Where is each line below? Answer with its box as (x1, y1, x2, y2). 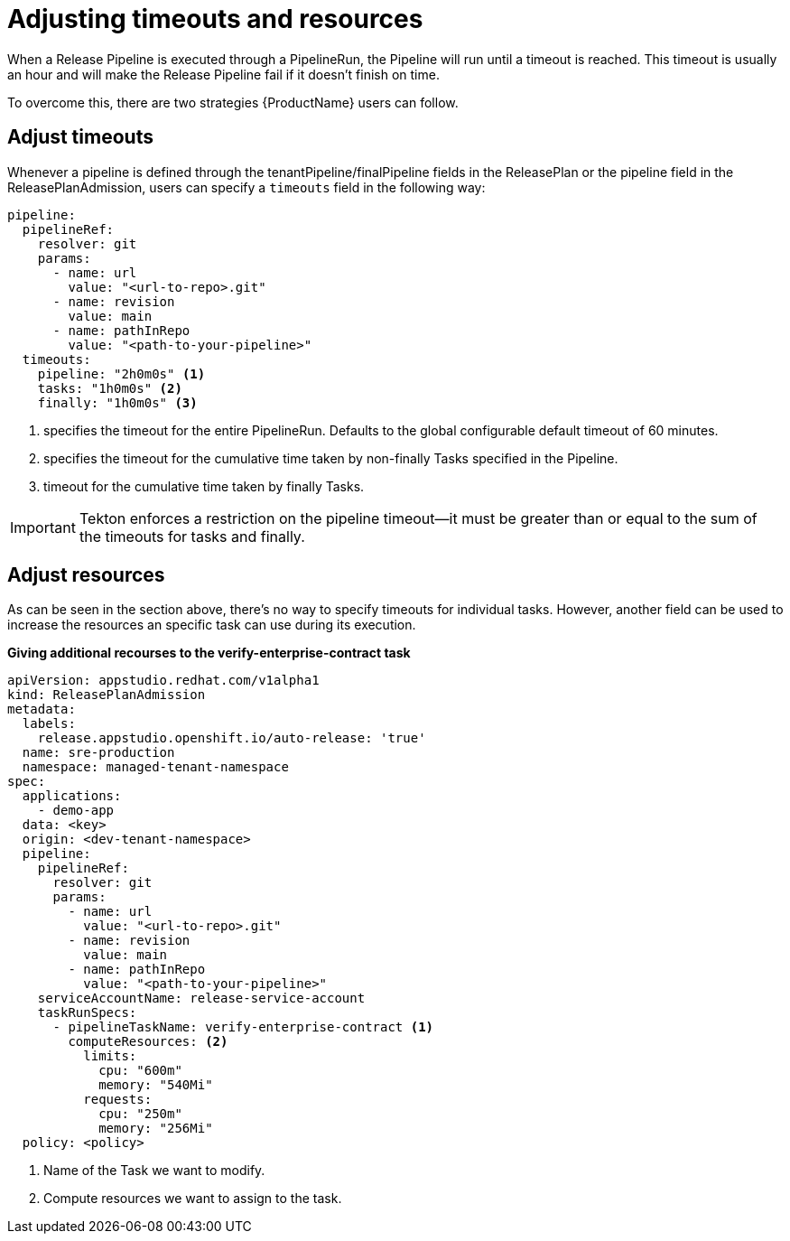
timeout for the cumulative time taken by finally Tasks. (43, 478, 365, 494)
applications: (22, 788, 122, 804)
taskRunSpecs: (37, 1005, 137, 1021)
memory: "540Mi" (98, 1078, 213, 1093)
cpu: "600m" (98, 1063, 182, 1078)
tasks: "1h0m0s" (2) (37, 380, 182, 396)
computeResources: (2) (68, 1034, 228, 1050)
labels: (22, 716, 76, 732)
